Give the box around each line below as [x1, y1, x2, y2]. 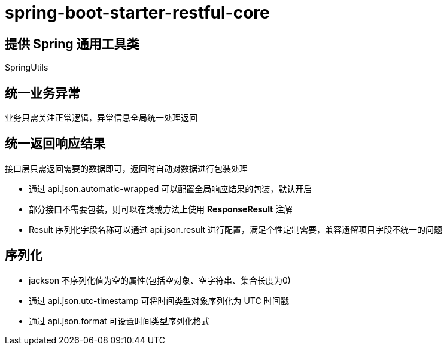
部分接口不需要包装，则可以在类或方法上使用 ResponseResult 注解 [29, 203, 293, 214]
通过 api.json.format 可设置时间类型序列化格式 [29, 315, 210, 326]
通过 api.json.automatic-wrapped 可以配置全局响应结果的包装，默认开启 [29, 183, 312, 194]
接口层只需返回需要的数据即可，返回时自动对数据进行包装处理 [5, 163, 248, 174]
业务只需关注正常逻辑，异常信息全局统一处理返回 [5, 112, 197, 123]
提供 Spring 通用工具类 [5, 36, 139, 51]
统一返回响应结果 [5, 136, 105, 151]
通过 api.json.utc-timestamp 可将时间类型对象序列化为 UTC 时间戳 [29, 295, 289, 306]
